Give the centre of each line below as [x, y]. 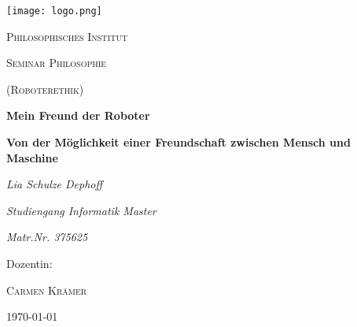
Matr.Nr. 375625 [47, 237]
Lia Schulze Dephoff [55, 184]
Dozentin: [29, 263]
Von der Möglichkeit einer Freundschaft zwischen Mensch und [178, 142]
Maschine [32, 157]
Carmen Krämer [47, 290]
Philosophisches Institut [67, 36]
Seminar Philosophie [57, 63]
